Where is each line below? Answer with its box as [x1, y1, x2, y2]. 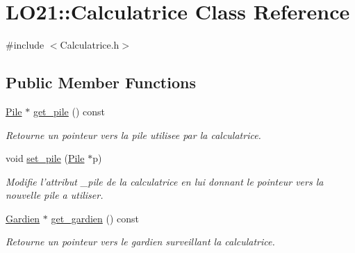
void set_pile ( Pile [6, 151, 85, 165]
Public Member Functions [6, 72, 196, 93]
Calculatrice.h [60, 38, 119, 52]
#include [6, 38, 44, 52]
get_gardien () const [51, 211, 140, 225]
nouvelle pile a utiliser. [6, 188, 104, 202]
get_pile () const [33, 104, 106, 118]
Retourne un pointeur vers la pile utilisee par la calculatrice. [6, 127, 261, 142]
